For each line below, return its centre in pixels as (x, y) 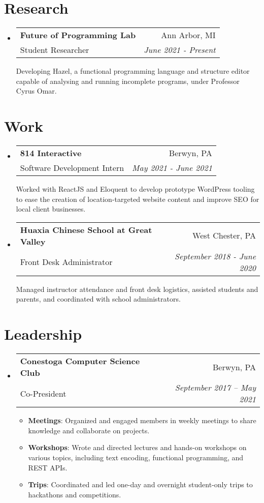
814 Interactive (51, 153)
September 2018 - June (215, 256)
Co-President (43, 393)
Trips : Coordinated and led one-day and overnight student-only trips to (140, 484)
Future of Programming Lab (78, 35)
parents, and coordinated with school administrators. (98, 299)
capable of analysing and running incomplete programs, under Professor (128, 81)
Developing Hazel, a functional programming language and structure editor (133, 71)
